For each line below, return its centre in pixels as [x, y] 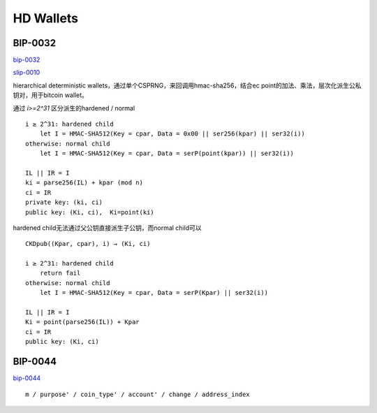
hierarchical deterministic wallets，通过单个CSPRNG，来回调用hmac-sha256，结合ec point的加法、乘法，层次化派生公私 [187, 85]
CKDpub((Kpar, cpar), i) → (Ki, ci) [88, 244]
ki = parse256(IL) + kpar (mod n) [84, 183]
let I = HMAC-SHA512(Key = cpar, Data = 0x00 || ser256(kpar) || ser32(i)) [172, 134]
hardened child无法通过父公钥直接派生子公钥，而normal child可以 [107, 228]
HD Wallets [46, 18]
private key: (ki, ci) [64, 202]
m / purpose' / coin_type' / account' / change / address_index [138, 394]
